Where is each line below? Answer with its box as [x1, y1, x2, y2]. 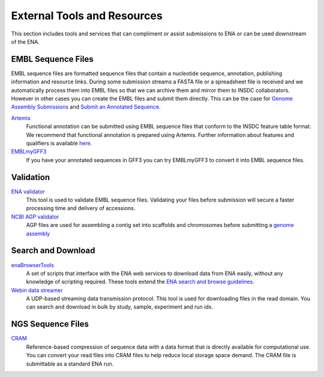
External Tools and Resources [11, 9, 163, 22]
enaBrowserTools [11, 261, 54, 268]
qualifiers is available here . [26, 139, 92, 146]
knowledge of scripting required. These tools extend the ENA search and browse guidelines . [26, 278, 254, 285]
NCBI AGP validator [11, 213, 59, 220]
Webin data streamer [11, 286, 63, 294]
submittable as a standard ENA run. [26, 360, 114, 367]
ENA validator [11, 188, 45, 195]
